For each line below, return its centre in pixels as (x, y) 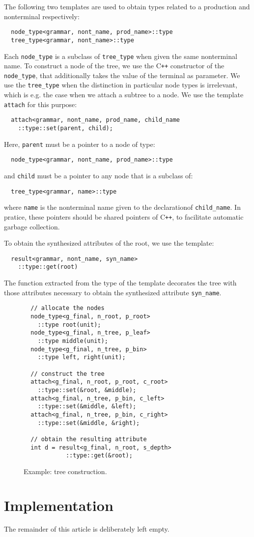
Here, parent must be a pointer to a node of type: (80, 144)
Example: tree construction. (65, 471)
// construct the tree (68, 374)
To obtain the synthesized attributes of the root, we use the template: (109, 243)
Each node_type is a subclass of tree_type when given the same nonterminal (121, 56)
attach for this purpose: (41, 104)
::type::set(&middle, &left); (87, 407)
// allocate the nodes (68, 308)
